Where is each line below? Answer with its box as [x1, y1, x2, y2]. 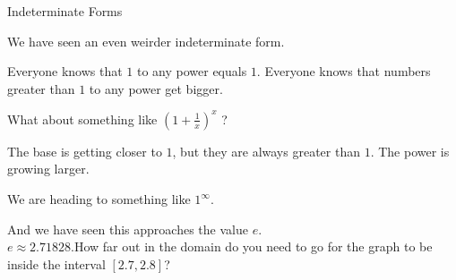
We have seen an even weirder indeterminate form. [7, 31, 285, 50]
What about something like [7, 109, 158, 128]
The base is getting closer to [7, 141, 162, 160]
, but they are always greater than [172, 141, 360, 160]
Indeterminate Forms [7, 2, 123, 20]
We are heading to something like [7, 190, 191, 208]
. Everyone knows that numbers [256, 62, 431, 81]
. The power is [370, 141, 450, 160]
